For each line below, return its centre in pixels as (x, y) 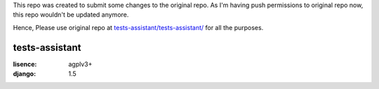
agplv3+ (80, 64)
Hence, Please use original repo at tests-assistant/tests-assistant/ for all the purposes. (138, 27)
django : (25, 74)
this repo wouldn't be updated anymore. (71, 15)
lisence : (25, 64)
